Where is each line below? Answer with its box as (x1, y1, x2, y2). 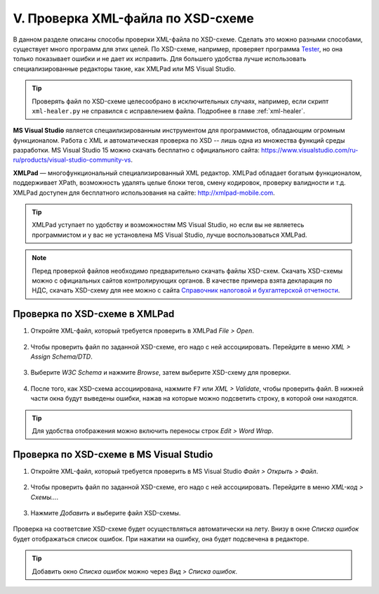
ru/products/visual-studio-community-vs (13, 155, 131, 164)
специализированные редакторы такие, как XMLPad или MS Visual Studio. (13, 64, 237, 73)
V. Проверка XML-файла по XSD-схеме (13, 11, 254, 26)
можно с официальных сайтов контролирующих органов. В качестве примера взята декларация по (32, 276, 333, 285)
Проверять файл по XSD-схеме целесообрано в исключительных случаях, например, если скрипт (32, 97, 329, 105)
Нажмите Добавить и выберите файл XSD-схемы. (30, 509, 181, 517)
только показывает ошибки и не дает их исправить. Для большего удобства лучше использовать (13, 55, 307, 63)
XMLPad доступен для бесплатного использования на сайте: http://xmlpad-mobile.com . (13, 188, 275, 197)
